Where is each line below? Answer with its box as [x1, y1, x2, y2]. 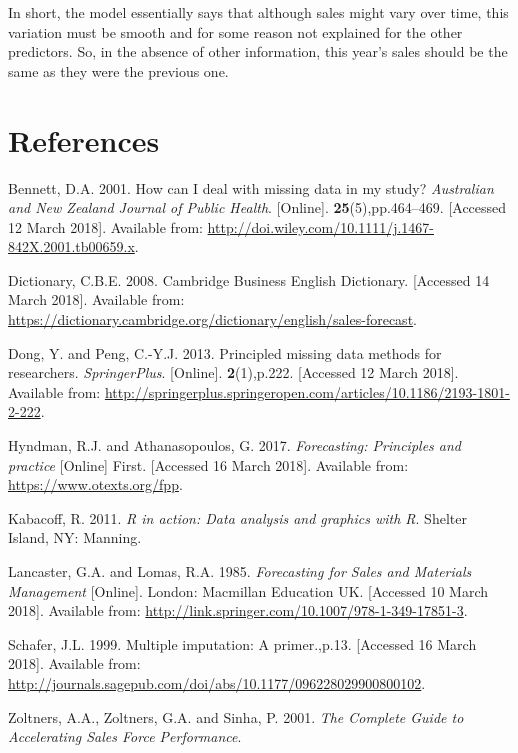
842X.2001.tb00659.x [8, 236, 135, 257]
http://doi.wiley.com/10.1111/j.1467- [207, 216, 434, 237]
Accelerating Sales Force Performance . [8, 726, 242, 747]
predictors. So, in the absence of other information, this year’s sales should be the [8, 41, 508, 62]
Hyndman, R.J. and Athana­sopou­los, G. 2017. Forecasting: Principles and [8, 435, 462, 456]
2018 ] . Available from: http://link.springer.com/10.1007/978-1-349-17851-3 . [8, 600, 468, 621]
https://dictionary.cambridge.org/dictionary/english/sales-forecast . [8, 309, 417, 330]
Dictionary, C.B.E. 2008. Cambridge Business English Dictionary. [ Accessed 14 [8, 269, 490, 290]
